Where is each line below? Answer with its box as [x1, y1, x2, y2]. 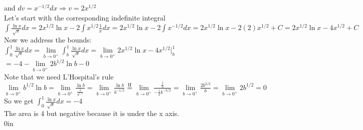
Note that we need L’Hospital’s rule [4, 71, 114, 81]
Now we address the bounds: [4, 34, 92, 45]
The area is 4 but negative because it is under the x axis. [4, 108, 179, 118]
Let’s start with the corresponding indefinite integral [4, 12, 165, 22]
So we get [4, 95, 34, 106]
